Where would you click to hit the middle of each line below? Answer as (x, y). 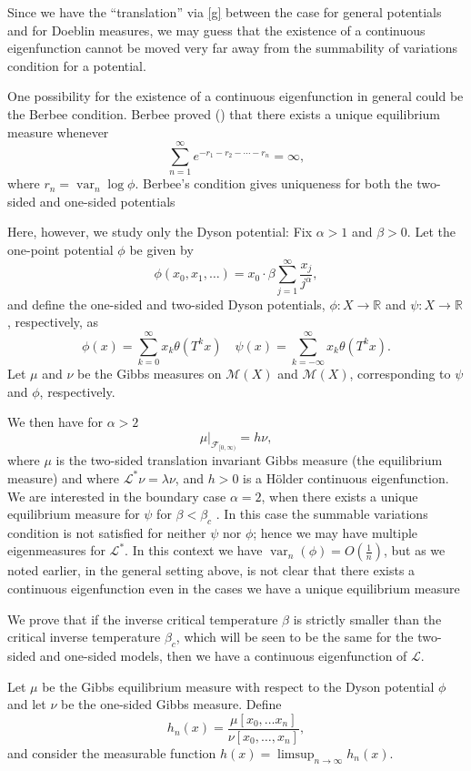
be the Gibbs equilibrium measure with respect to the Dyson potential (238, 686)
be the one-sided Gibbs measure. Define (171, 704)
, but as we (414, 550)
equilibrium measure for (74, 514)
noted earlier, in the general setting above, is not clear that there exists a (211, 570)
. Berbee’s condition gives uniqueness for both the (274, 183)
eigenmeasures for (56, 550)
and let (27, 704)
